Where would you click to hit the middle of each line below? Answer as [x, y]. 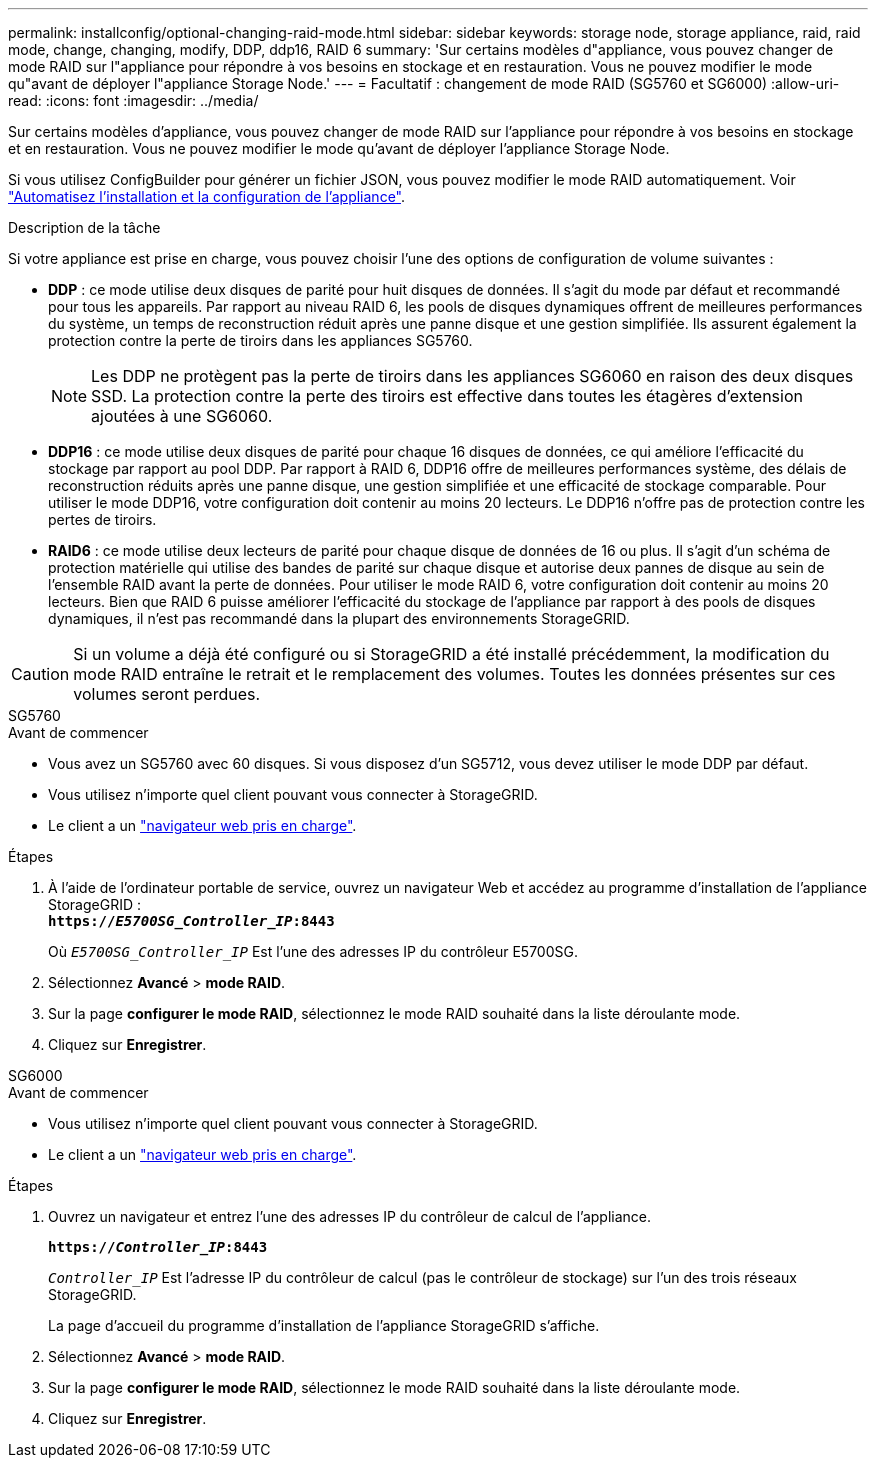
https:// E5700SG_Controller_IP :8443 [191, 921]
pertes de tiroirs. [102, 519]
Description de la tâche [84, 227]
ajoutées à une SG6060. [182, 416]
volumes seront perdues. [167, 694]
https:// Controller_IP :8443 [158, 1247]
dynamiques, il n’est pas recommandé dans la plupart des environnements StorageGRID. [339, 618]
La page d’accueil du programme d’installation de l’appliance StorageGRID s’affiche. [324, 1325]
